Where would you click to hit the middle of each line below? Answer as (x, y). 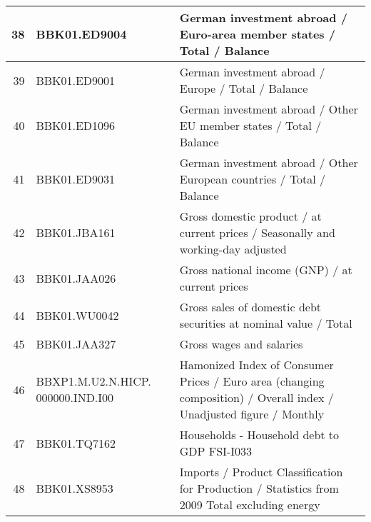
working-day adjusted (233, 249)
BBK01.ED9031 (76, 179)
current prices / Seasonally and (257, 232)
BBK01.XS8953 (75, 488)
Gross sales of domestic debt (250, 307)
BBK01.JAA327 (76, 344)
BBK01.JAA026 (76, 278)
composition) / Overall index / (256, 397)
